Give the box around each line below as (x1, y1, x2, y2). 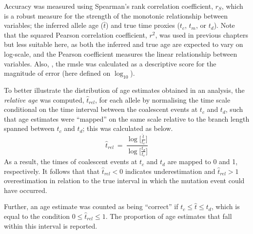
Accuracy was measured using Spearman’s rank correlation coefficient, (4, 1, 214, 11)
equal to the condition (4, 211, 70, 221)
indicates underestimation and (125, 166, 215, 176)
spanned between (4, 123, 55, 133)
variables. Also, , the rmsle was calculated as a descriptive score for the (4, 58, 216, 68)
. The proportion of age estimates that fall (105, 211, 232, 221)
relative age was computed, (4, 94, 84, 105)
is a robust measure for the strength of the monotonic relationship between (4, 10, 228, 21)
